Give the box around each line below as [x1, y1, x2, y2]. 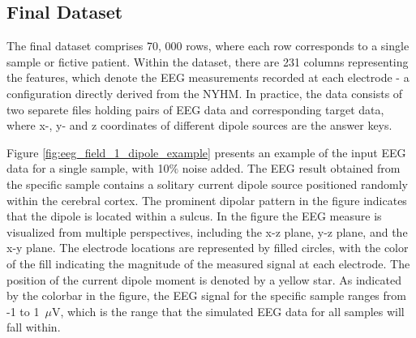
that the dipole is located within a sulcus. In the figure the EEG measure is [6, 208, 382, 225]
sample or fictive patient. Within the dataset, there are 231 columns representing [6, 53, 409, 70]
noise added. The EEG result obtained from [182, 160, 401, 177]
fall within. [6, 319, 61, 336]
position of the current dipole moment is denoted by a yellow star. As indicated [6, 271, 401, 288]
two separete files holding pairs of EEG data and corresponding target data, [6, 101, 384, 118]
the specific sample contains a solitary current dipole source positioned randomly [6, 175, 408, 192]
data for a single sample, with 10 [6, 160, 169, 177]
